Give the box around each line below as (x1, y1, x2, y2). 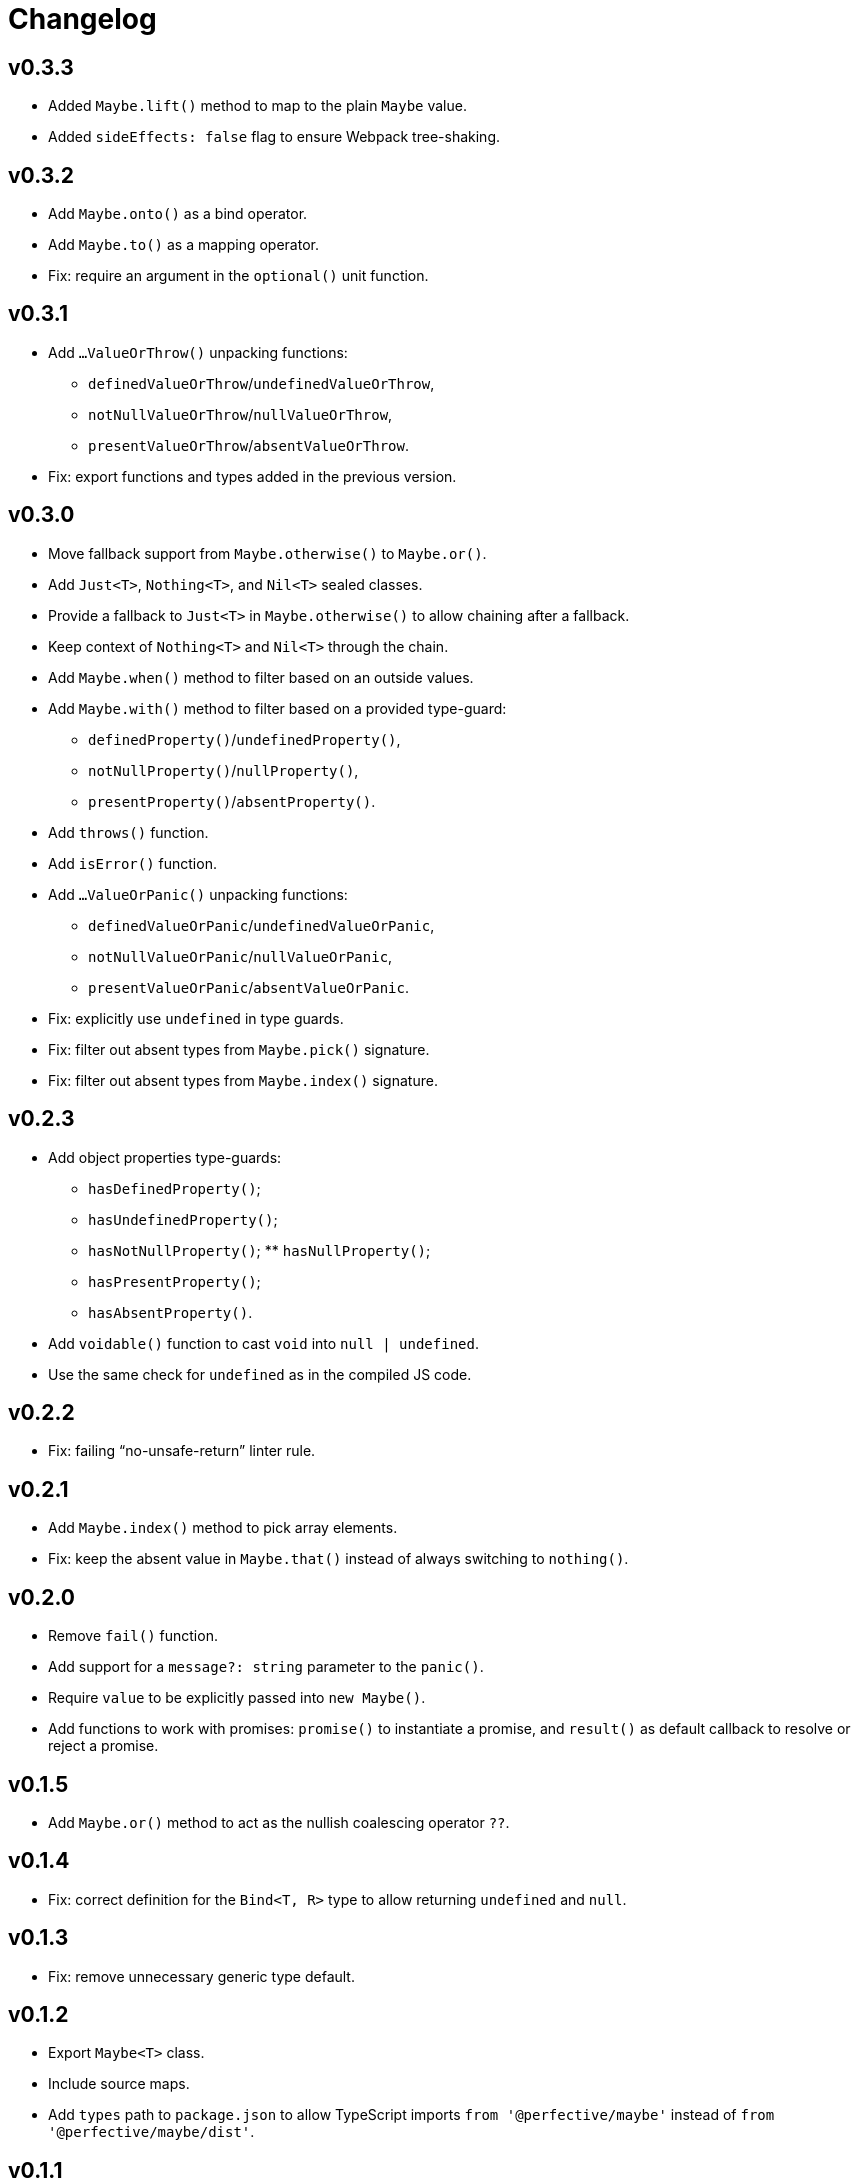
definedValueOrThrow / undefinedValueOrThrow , (88, 374, 435, 392)
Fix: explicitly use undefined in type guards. (48, 1009, 344, 1027)
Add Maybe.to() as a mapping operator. (48, 236, 319, 254)
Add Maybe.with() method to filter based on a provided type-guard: (48, 699, 507, 717)
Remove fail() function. (48, 1627, 218, 1645)
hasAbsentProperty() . (88, 1303, 253, 1321)
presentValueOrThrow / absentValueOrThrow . (88, 436, 409, 454)
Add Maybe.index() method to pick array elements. (48, 1519, 398, 1537)
